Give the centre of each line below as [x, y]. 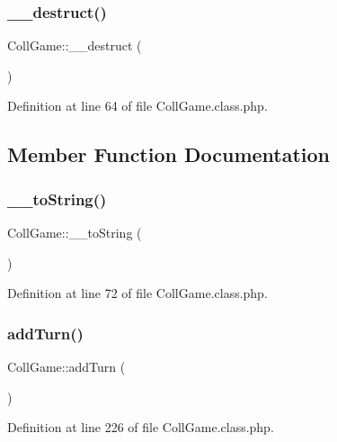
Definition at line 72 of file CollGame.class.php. [137, 293]
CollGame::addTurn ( [67, 366]
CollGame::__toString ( [75, 232]
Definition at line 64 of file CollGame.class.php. [137, 106]
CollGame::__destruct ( [75, 45]
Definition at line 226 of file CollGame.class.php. [141, 427]
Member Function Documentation [169, 154]
